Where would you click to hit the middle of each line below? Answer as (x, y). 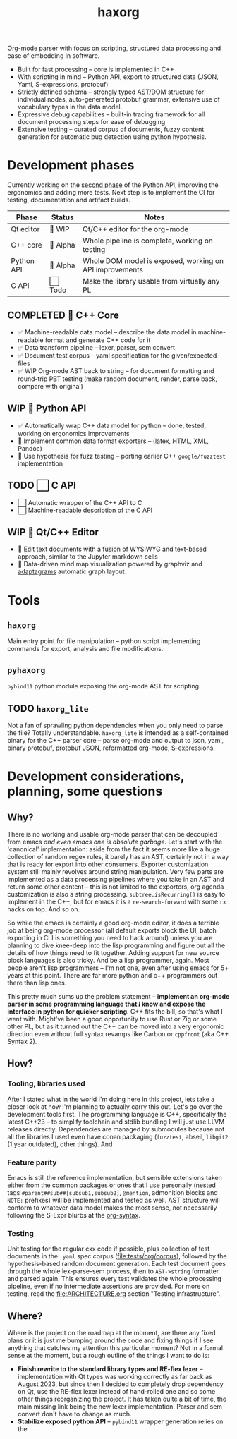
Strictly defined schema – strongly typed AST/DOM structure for (111, 92)
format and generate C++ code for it (98, 340)
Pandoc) (30, 448)
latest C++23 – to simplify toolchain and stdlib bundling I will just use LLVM (116, 1122)
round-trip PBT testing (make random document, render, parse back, (117, 379)
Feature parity (32, 1162)
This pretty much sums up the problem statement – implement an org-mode (119, 996)
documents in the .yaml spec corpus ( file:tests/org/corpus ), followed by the (117, 1256)
